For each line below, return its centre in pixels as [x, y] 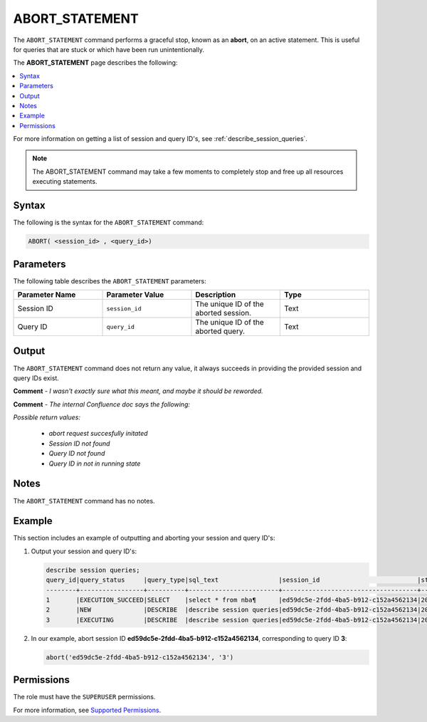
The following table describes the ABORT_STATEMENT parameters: [110, 281]
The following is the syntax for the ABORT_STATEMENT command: [109, 223]
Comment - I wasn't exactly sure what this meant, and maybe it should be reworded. [138, 391]
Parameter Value [135, 295]
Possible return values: [47, 417]
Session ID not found [79, 443]
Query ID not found [77, 454]
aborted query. [220, 331]
